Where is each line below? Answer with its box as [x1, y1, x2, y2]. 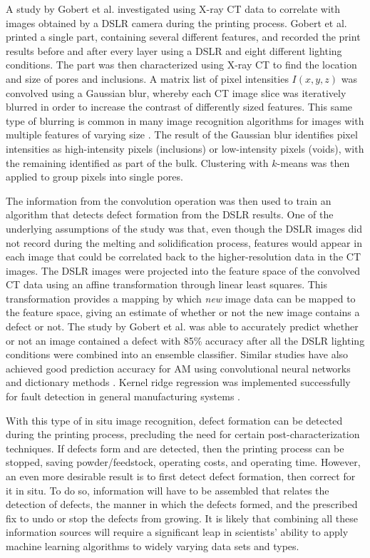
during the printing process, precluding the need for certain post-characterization [6, 427, 360, 442]
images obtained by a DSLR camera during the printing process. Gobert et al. [6, 15, 347, 30]
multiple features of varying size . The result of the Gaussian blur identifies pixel [6, 127, 358, 142]
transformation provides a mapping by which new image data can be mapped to [6, 290, 356, 305]
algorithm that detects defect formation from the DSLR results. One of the [6, 207, 334, 222]
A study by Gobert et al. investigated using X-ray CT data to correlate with [6, 1, 341, 16]
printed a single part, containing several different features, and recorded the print [6, 29, 361, 44]
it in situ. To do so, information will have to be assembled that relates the [6, 482, 329, 497]
